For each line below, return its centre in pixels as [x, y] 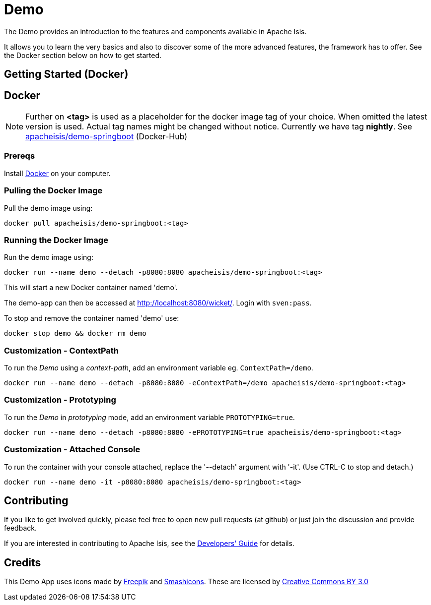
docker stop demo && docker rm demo [75, 333]
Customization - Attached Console [72, 450]
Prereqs [20, 156]
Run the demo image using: [49, 257]
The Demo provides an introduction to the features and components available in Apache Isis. [155, 31]
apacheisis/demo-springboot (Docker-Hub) [107, 137]
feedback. [20, 528]
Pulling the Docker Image [53, 191]
